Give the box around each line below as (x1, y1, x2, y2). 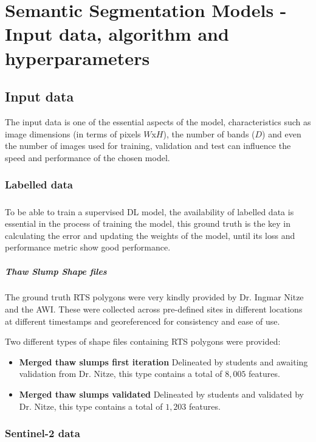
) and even (262, 127, 301, 140)
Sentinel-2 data (5, 426, 80, 441)
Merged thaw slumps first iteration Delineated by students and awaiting (19, 355, 308, 368)
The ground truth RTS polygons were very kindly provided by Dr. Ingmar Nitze (5, 291, 304, 303)
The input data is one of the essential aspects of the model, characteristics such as (5, 115, 311, 128)
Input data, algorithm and (5, 21, 229, 46)
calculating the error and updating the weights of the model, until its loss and (5, 229, 295, 241)
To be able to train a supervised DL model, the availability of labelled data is (5, 205, 294, 218)
